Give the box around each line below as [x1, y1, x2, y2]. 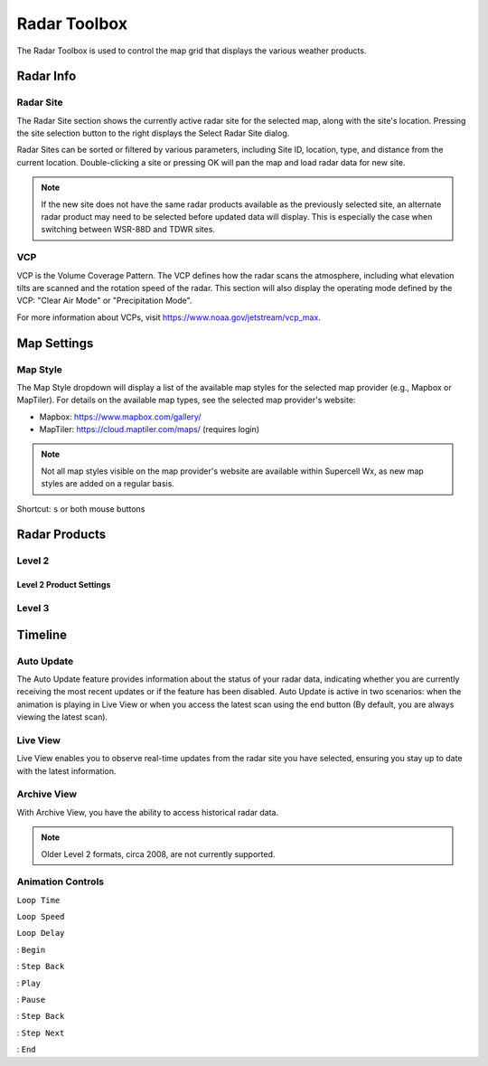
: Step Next [16, 1027, 65, 1038]
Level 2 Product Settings [16, 580, 111, 590]
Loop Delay [16, 928, 65, 939]
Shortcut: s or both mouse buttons [16, 503, 145, 514]
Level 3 [16, 601, 50, 614]
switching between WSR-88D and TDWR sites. [41, 224, 216, 235]
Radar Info [16, 69, 77, 84]
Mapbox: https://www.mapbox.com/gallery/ [39, 411, 202, 422]
